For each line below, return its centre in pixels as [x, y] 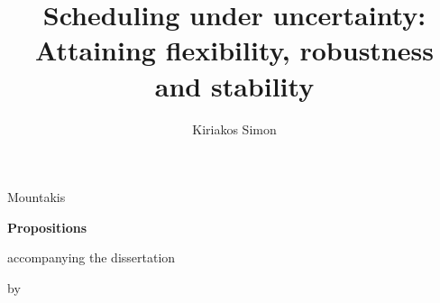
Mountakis [37, 197]
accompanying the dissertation [92, 257]
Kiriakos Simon [234, 129]
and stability [234, 85]
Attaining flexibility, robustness [234, 50]
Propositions [47, 227]
